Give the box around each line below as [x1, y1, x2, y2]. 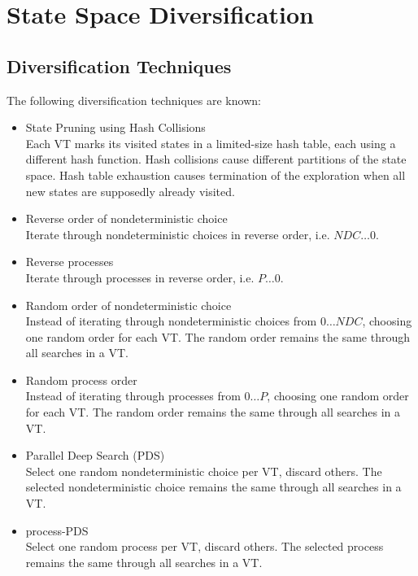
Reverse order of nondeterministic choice [25, 210, 228, 227]
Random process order [25, 371, 137, 388]
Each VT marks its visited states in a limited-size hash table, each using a [25, 134, 396, 151]
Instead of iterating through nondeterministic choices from [25, 312, 317, 329]
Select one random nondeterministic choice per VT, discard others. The [25, 462, 382, 479]
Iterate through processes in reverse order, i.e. [25, 268, 255, 286]
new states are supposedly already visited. [25, 182, 235, 199]
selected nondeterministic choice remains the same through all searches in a [25, 478, 402, 495]
